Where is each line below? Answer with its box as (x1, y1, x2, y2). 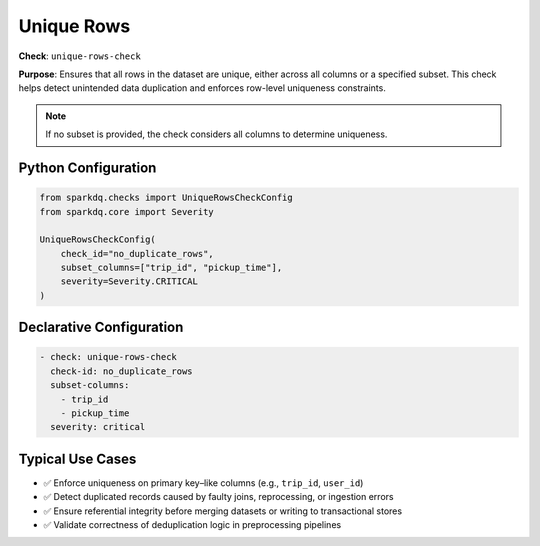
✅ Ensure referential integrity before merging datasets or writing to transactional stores (43, 505, 403, 517)
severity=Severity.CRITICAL (60, 276, 199, 287)
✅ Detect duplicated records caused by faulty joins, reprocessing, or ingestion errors (43, 491, 394, 503)
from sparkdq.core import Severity (39, 206, 214, 217)
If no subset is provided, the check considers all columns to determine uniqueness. (45, 128, 388, 140)
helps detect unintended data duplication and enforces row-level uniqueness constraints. (18, 82, 387, 94)
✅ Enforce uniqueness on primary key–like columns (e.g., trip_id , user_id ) (43, 476, 364, 489)
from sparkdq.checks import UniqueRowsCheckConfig (39, 192, 294, 204)
